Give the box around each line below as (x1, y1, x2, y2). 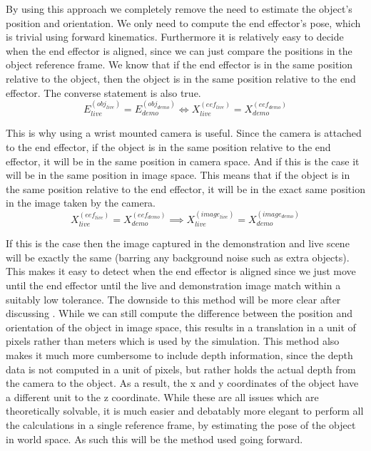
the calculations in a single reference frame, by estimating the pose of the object (6, 417, 356, 432)
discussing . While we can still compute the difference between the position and (6, 306, 353, 321)
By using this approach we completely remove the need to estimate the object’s (6, 1, 352, 16)
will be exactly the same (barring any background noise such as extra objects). (6, 249, 350, 264)
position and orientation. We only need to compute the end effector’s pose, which (6, 15, 361, 30)
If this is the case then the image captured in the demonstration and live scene (6, 236, 350, 251)
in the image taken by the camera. (6, 195, 156, 210)
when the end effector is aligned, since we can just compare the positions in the (6, 43, 352, 58)
